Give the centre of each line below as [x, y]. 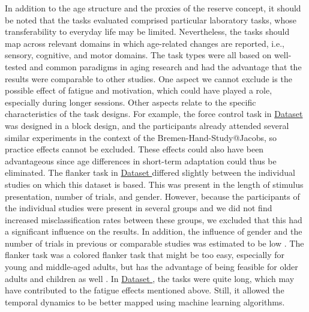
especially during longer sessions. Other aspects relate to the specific [130, 102]
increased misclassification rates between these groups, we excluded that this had [154, 219]
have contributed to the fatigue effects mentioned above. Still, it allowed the [145, 290]
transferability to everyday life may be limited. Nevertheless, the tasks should [147, 31]
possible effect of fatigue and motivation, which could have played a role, [139, 90]
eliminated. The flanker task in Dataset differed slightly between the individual [150, 172]
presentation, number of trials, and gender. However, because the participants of [152, 196]
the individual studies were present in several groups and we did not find [139, 208]
